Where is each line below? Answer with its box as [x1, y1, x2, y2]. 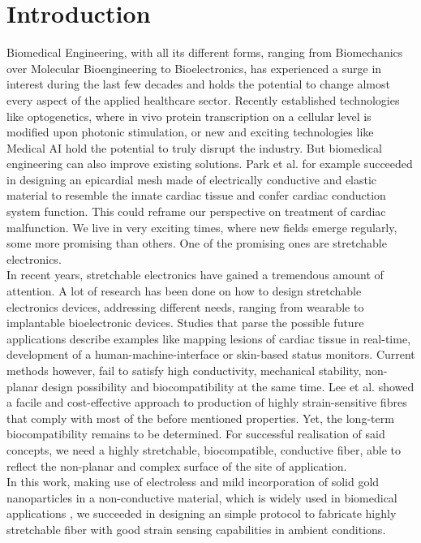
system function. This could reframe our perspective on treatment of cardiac [6, 203, 386, 220]
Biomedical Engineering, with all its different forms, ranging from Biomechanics [6, 44, 403, 61]
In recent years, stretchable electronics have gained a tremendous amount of [6, 266, 384, 283]
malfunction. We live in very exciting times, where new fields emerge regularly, [6, 218, 397, 235]
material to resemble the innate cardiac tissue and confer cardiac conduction [6, 187, 386, 204]
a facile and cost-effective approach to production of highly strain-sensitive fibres [6, 394, 407, 411]
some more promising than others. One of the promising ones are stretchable [6, 235, 387, 252]
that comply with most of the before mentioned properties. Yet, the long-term [6, 409, 394, 426]
